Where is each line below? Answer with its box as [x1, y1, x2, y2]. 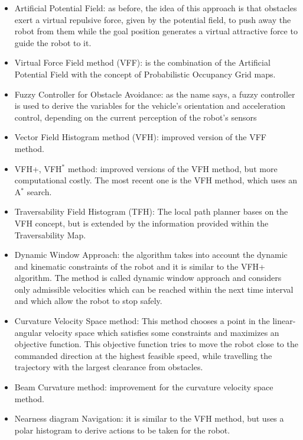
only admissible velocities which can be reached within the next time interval [14, 283, 294, 295]
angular [14, 326, 42, 338]
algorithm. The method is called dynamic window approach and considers [14, 271, 282, 284]
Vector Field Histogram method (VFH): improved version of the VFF [14, 131, 266, 143]
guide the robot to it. [14, 36, 92, 48]
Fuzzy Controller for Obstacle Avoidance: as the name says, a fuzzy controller [14, 88, 295, 100]
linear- [272, 315, 296, 327]
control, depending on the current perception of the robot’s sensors [14, 111, 257, 123]
